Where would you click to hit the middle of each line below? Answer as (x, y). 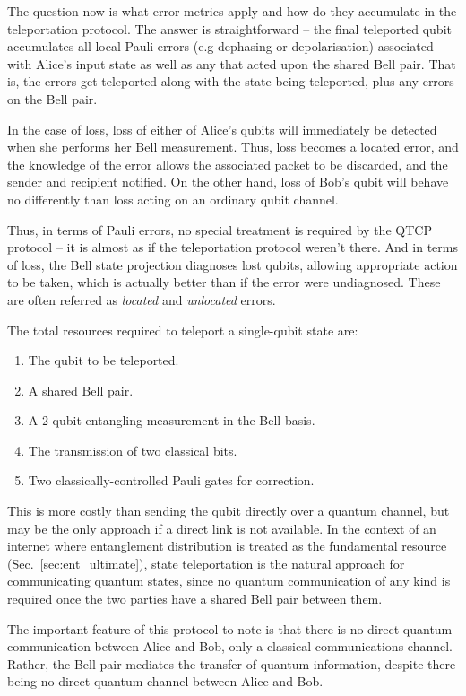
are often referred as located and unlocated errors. (142, 299)
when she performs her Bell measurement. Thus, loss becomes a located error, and (233, 147)
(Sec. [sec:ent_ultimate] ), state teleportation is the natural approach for (206, 563)
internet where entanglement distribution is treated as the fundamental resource (227, 546)
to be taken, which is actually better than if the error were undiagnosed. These (224, 282)
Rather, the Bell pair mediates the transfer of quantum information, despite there (232, 663)
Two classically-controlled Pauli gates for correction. (171, 480)
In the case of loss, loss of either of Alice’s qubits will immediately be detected (222, 129)
